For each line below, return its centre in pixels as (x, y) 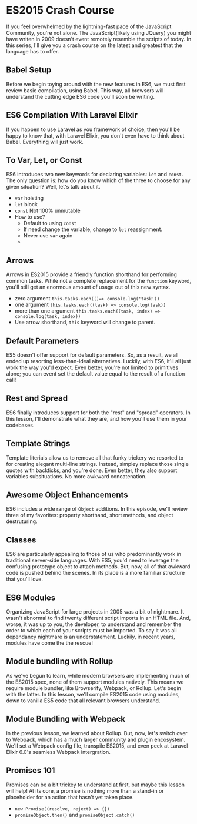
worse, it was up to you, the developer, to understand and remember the (94, 624)
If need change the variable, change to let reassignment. (93, 229)
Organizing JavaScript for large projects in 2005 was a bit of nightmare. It (95, 612)
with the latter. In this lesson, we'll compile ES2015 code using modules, (93, 694)
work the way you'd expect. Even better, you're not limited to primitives (92, 367)
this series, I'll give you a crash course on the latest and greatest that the (94, 45)
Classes (21, 540)
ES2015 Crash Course (60, 10)
